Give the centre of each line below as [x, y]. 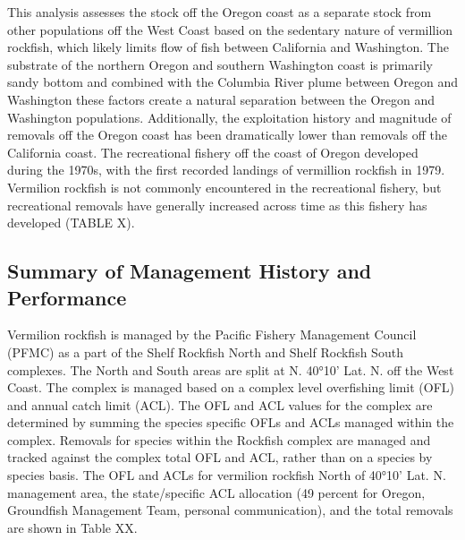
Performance [67, 297]
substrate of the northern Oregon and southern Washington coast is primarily [220, 64]
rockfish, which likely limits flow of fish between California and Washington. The [228, 47]
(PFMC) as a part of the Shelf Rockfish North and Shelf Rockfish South [205, 351]
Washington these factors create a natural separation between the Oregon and [221, 99]
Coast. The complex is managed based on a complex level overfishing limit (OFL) [231, 387]
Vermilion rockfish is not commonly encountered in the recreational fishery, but [224, 187]
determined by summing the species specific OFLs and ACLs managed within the [231, 422]
